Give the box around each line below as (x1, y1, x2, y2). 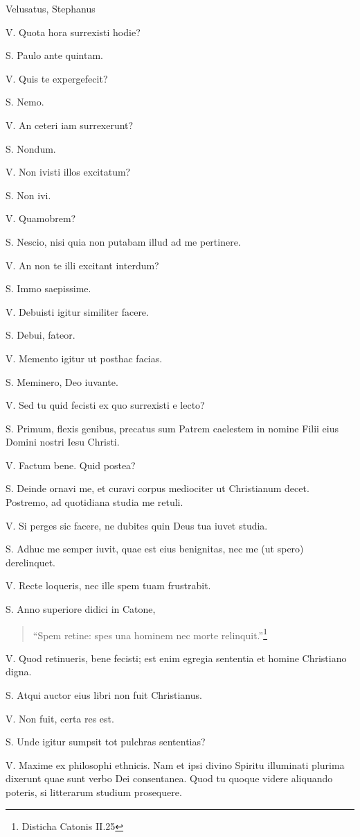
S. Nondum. (6, 141, 56, 155)
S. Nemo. (6, 94, 44, 109)
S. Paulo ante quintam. (6, 48, 103, 62)
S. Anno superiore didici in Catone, (6, 602, 156, 616)
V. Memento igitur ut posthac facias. (6, 350, 163, 365)
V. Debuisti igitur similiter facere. (6, 304, 149, 319)
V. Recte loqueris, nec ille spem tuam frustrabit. (6, 578, 211, 593)
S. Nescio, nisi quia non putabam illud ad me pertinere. (6, 234, 241, 248)
